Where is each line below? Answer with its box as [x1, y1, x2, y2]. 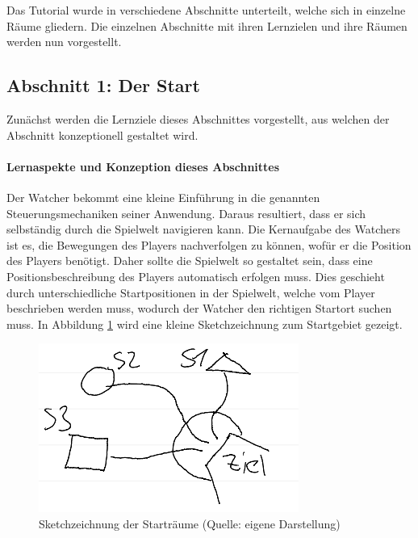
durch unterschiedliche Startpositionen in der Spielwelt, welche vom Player [6, 284, 375, 301]
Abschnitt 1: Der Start [6, 73, 200, 98]
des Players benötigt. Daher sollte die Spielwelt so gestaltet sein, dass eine [6, 252, 373, 269]
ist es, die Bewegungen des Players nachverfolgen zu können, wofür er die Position [6, 236, 412, 253]
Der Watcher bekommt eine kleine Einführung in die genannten [6, 188, 320, 205]
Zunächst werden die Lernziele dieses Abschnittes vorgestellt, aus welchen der [6, 110, 390, 127]
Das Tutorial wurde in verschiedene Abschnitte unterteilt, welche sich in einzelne [6, 2, 406, 18]
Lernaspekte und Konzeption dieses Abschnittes [6, 158, 280, 174]
